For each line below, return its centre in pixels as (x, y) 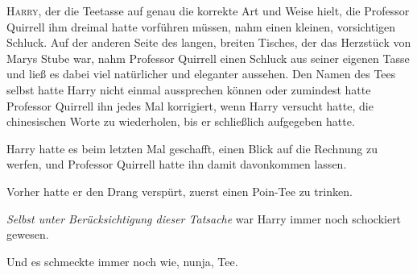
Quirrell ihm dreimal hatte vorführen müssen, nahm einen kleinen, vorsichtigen (201, 26)
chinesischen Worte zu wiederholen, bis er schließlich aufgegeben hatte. (181, 121)
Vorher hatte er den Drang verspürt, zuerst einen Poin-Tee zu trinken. (180, 191)
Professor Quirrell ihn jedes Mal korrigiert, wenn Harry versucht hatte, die (190, 105)
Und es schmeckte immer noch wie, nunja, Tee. (122, 261)
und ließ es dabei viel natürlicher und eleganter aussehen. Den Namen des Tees (201, 74)
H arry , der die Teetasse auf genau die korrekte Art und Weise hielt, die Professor (208, 10)
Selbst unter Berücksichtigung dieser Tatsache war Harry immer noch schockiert (204, 218)
